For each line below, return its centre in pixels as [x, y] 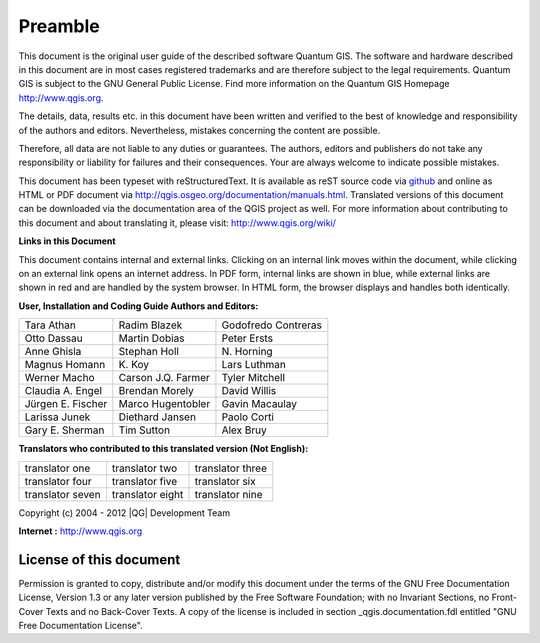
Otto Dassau [54, 338]
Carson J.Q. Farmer [164, 378]
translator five [144, 481]
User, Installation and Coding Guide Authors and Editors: [138, 306]
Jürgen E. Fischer [66, 404]
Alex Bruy [244, 430]
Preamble [59, 26]
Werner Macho [59, 378]
